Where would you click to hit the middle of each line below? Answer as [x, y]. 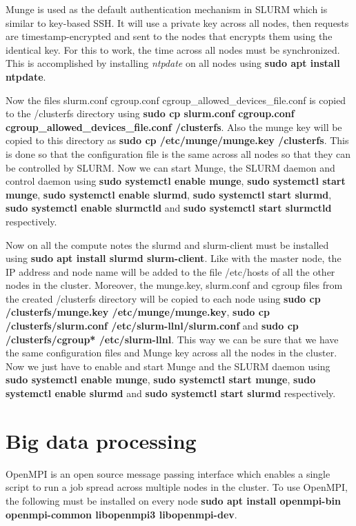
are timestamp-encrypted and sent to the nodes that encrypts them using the [169, 36]
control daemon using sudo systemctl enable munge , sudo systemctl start [176, 181]
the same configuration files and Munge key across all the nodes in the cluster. [171, 353]
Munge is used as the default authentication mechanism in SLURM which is [167, 9]
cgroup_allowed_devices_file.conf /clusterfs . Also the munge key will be [174, 127]
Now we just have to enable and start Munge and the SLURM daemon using [168, 366]
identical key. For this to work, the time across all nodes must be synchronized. [173, 49]
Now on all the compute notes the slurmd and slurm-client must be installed [167, 244]
